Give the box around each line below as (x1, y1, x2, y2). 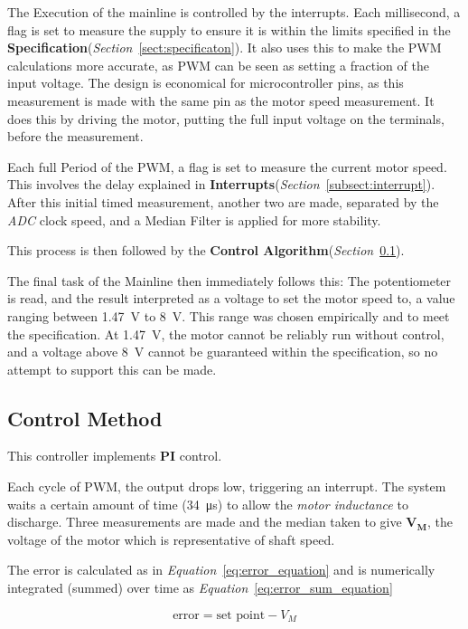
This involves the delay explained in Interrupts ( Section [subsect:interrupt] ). (7, 175, 435, 194)
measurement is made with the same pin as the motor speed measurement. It (7, 91, 435, 110)
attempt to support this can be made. (7, 359, 217, 378)
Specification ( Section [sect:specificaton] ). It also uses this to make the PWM (7, 38, 442, 57)
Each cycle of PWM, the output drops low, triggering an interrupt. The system (7, 477, 446, 496)
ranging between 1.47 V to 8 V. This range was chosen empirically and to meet (7, 306, 450, 325)
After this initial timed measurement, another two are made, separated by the (7, 192, 439, 211)
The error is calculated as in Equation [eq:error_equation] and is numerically (7, 560, 435, 579)
